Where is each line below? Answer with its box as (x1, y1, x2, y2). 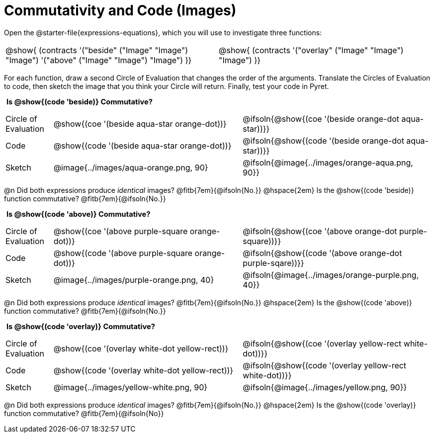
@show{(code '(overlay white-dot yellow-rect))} (53, 365, 234, 376)
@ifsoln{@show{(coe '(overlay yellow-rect (243, 339, 402, 349)
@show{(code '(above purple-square (53, 248, 193, 259)
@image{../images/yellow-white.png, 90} (53, 382, 208, 393)
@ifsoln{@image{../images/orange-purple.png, (243, 270, 419, 280)
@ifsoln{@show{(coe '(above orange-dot (243, 226, 397, 237)
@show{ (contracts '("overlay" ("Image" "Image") (219, 45, 404, 55)
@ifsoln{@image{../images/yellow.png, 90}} (243, 382, 407, 393)
